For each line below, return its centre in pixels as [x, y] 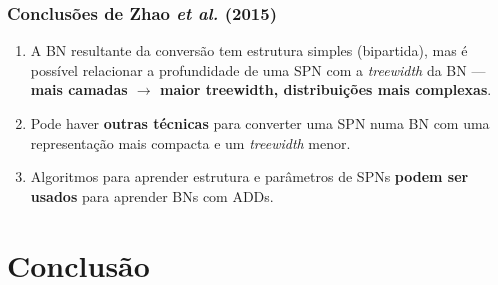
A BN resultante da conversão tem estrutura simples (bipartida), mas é [249, 50]
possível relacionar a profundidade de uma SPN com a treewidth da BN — [258, 69]
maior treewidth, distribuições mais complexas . [326, 89]
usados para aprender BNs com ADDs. [152, 195]
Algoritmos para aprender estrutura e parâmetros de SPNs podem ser [249, 176]
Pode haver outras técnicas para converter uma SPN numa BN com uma [260, 123]
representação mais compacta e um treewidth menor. [190, 142]
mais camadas [79, 89]
